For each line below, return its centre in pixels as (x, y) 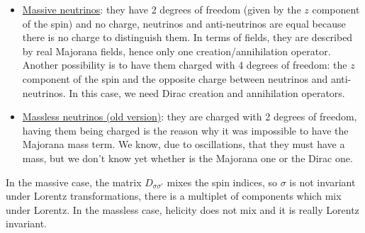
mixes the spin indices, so (222, 182)
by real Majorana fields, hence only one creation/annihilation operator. (176, 51)
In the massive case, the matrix (74, 182)
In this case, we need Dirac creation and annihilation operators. (207, 92)
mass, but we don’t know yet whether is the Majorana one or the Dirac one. (187, 158)
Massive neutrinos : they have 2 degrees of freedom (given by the (162, 9)
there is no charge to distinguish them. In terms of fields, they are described (187, 37)
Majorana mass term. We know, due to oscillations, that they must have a (184, 144)
